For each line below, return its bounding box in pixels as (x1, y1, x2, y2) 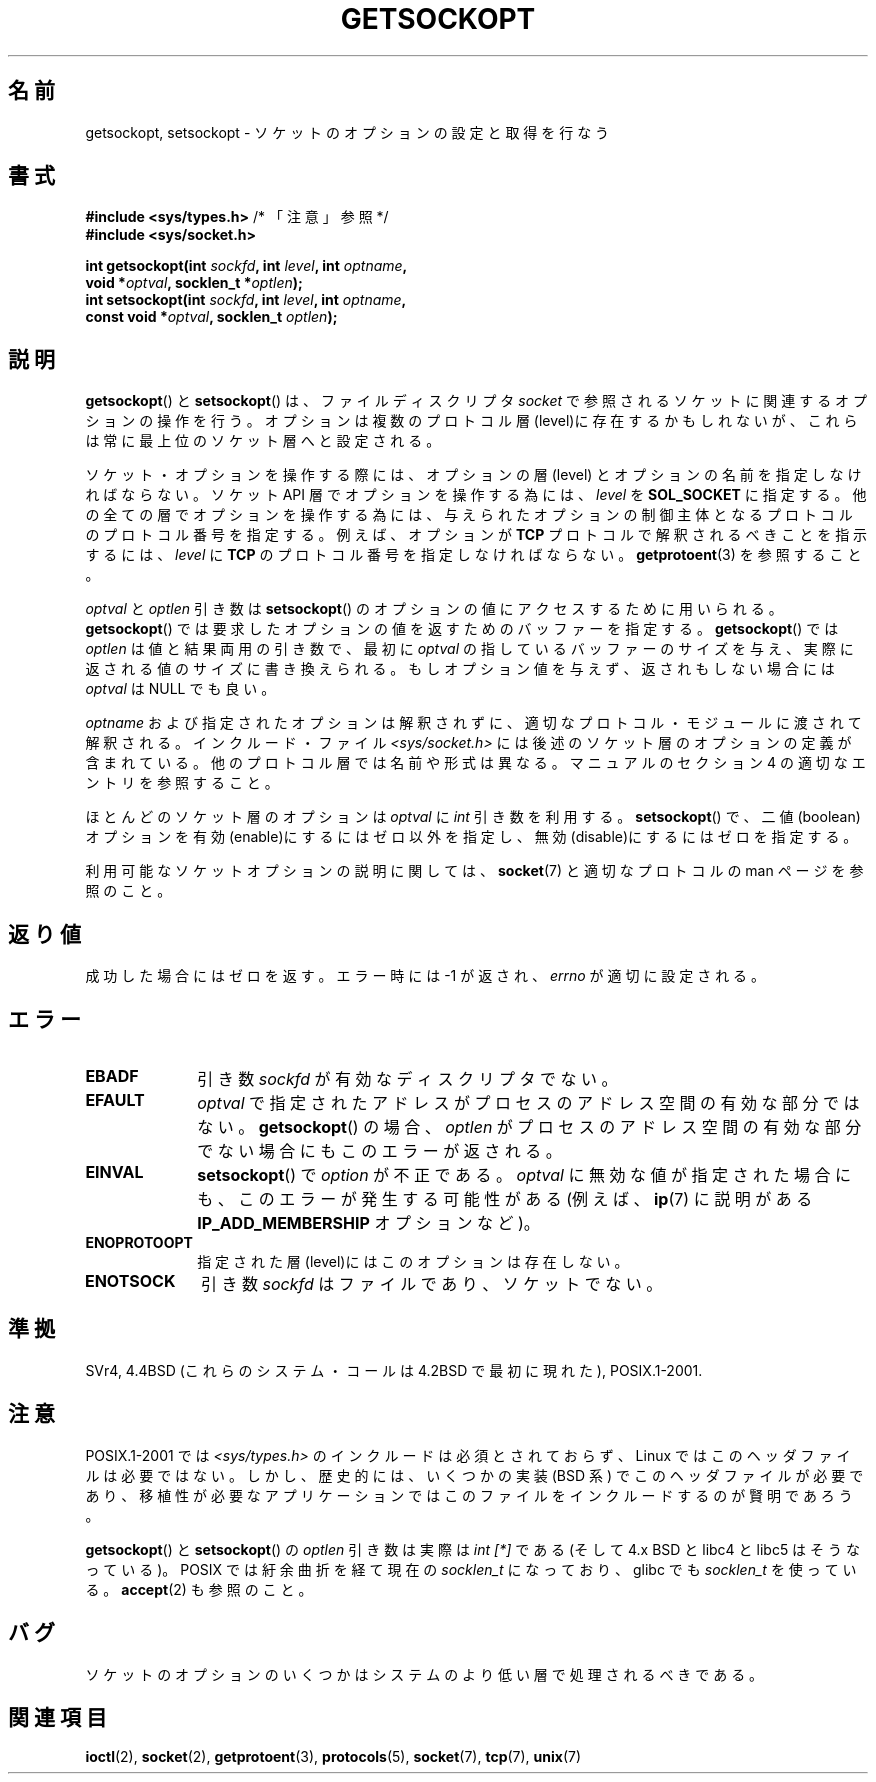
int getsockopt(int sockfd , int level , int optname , (85, 257, 408, 275)
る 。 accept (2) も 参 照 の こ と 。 (85, 1580, 313, 1598)
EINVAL (85, 1161, 144, 1182)
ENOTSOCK (84, 1270, 176, 1291)
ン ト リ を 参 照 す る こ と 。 (85, 774, 279, 792)
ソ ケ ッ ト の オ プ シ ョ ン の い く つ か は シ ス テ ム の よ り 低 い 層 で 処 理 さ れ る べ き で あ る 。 (85, 1665, 764, 1683)
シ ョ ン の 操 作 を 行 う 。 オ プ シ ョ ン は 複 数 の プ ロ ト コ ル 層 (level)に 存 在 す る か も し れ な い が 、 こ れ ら (85, 412, 858, 430)
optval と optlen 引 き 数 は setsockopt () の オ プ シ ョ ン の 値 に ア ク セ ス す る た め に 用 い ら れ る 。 (85, 600, 783, 618)
